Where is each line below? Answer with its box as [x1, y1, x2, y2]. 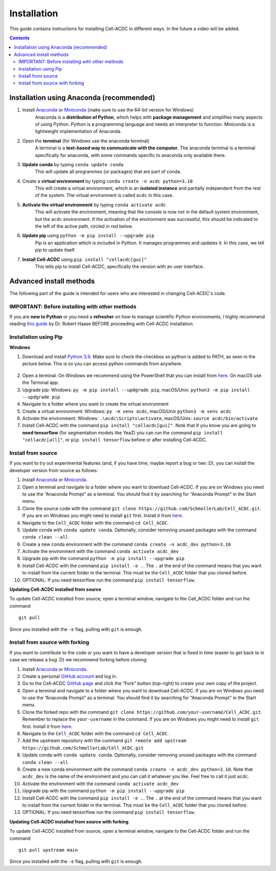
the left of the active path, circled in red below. [35, 223, 133, 230]
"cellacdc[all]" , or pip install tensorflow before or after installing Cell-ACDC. [22, 437, 207, 443]
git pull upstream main [18, 847, 78, 853]
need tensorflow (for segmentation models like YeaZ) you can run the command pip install [22, 430, 223, 436]
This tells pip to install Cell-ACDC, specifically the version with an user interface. [35, 263, 204, 270]
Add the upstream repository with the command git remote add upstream [22, 738, 187, 744]
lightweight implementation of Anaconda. [35, 128, 122, 135]
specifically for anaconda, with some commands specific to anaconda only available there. [35, 152, 226, 158]
